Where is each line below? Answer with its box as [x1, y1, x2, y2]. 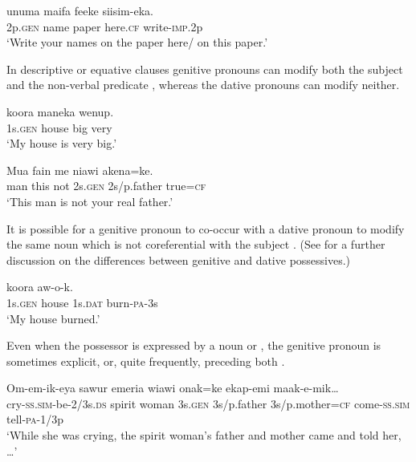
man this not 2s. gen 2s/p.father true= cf [6, 177, 206, 194]
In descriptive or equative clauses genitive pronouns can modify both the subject [6, 60, 403, 77]
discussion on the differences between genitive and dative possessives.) [6, 251, 351, 268]
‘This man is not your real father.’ [6, 192, 173, 209]
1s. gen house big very [6, 119, 112, 136]
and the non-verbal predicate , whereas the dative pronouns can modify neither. [6, 76, 400, 93]
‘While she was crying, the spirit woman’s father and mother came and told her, [6, 427, 402, 444]
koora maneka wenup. [6, 103, 114, 120]
